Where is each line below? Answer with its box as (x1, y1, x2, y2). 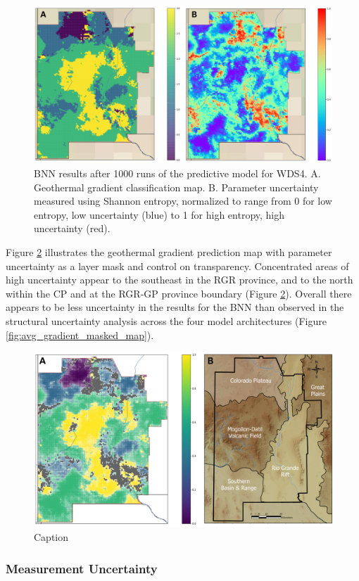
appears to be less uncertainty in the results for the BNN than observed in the (6, 300, 344, 314)
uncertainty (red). (34, 221, 111, 236)
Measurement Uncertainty (6, 559, 158, 577)
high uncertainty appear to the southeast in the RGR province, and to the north (6, 272, 353, 287)
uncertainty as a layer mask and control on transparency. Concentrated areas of (6, 258, 349, 273)
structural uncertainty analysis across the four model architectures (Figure (6, 313, 327, 328)
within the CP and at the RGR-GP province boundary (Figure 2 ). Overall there (6, 286, 352, 300)
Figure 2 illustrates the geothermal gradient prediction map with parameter (6, 244, 332, 259)
